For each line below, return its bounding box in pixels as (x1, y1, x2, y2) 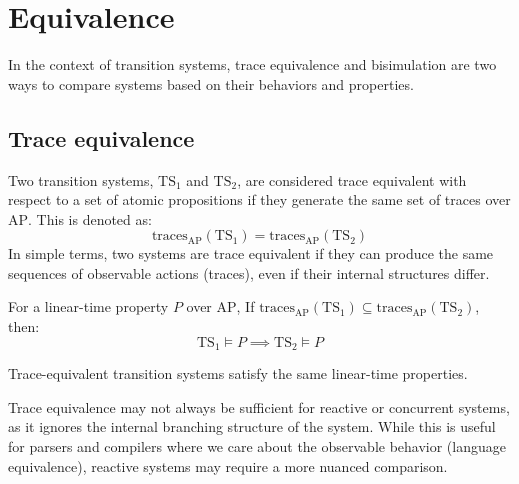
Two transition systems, (8, 169, 154, 190)
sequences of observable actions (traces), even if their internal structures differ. (8, 262, 490, 283)
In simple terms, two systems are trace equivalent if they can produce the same (8, 243, 494, 264)
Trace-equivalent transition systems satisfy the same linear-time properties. (8, 363, 468, 384)
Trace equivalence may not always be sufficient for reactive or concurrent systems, (8, 396, 510, 417)
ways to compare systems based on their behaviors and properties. (8, 73, 414, 94)
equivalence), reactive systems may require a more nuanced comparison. (8, 455, 448, 476)
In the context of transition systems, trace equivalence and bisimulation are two (8, 54, 497, 75)
